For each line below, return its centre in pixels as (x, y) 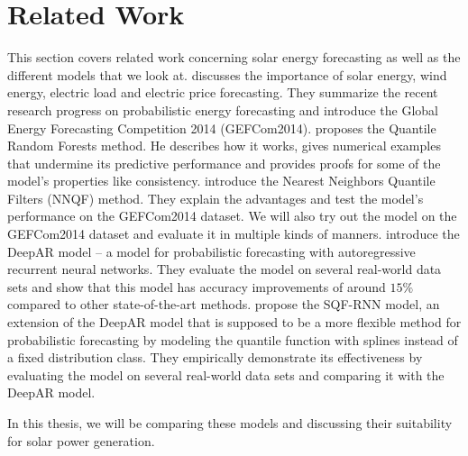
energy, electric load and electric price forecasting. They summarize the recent (223, 92)
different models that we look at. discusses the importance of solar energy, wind (227, 74)
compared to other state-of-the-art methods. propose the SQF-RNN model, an (224, 304)
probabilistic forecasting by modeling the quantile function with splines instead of (233, 339)
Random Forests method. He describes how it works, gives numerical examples (224, 146)
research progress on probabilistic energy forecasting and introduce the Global (223, 109)
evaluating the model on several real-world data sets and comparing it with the (226, 374)
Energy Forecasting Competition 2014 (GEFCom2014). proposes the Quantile (222, 128)
